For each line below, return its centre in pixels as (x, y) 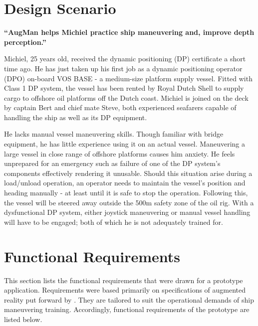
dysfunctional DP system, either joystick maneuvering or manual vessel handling (127, 212)
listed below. (23, 319)
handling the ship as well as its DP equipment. (76, 117)
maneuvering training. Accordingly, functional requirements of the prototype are (127, 309)
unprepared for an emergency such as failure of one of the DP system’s (112, 163)
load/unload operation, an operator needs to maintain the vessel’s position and (125, 183)
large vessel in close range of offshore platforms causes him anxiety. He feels (120, 153)
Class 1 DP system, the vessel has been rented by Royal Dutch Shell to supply (124, 88)
